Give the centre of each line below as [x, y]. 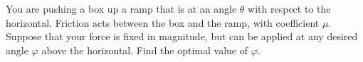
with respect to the [289, 8]
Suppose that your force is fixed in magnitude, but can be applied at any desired [182, 36]
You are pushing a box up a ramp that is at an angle [121, 8]
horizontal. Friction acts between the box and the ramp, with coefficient [163, 22]
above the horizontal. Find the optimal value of [144, 50]
